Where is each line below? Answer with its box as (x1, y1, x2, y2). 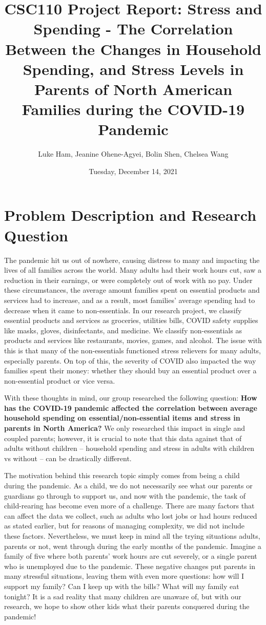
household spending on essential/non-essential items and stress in (4, 412, 240, 423)
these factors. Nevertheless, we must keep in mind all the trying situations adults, (4, 531, 260, 541)
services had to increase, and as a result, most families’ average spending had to (4, 294, 255, 305)
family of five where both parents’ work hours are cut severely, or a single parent (4, 551, 257, 561)
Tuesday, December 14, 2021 (89, 165, 178, 176)
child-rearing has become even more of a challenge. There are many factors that (4, 500, 255, 511)
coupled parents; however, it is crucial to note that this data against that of (4, 432, 242, 443)
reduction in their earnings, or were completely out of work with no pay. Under (4, 274, 253, 285)
